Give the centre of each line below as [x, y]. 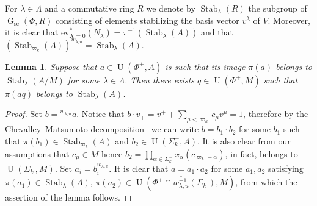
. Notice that [100, 114]
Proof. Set [24, 114]
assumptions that [37, 153]
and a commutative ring [89, 8]
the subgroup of [278, 8]
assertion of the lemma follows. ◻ [68, 197]
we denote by [171, 8]
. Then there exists [159, 80]
